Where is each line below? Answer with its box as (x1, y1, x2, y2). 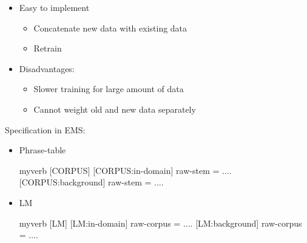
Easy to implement (19, 1, 90, 13)
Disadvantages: (19, 62, 75, 75)
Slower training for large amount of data (33, 82, 184, 95)
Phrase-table (19, 144, 66, 156)
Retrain (33, 42, 62, 55)
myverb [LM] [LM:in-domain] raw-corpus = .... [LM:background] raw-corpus (19, 216, 302, 229)
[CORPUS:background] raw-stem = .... (19, 176, 164, 188)
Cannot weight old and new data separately (33, 102, 196, 115)
